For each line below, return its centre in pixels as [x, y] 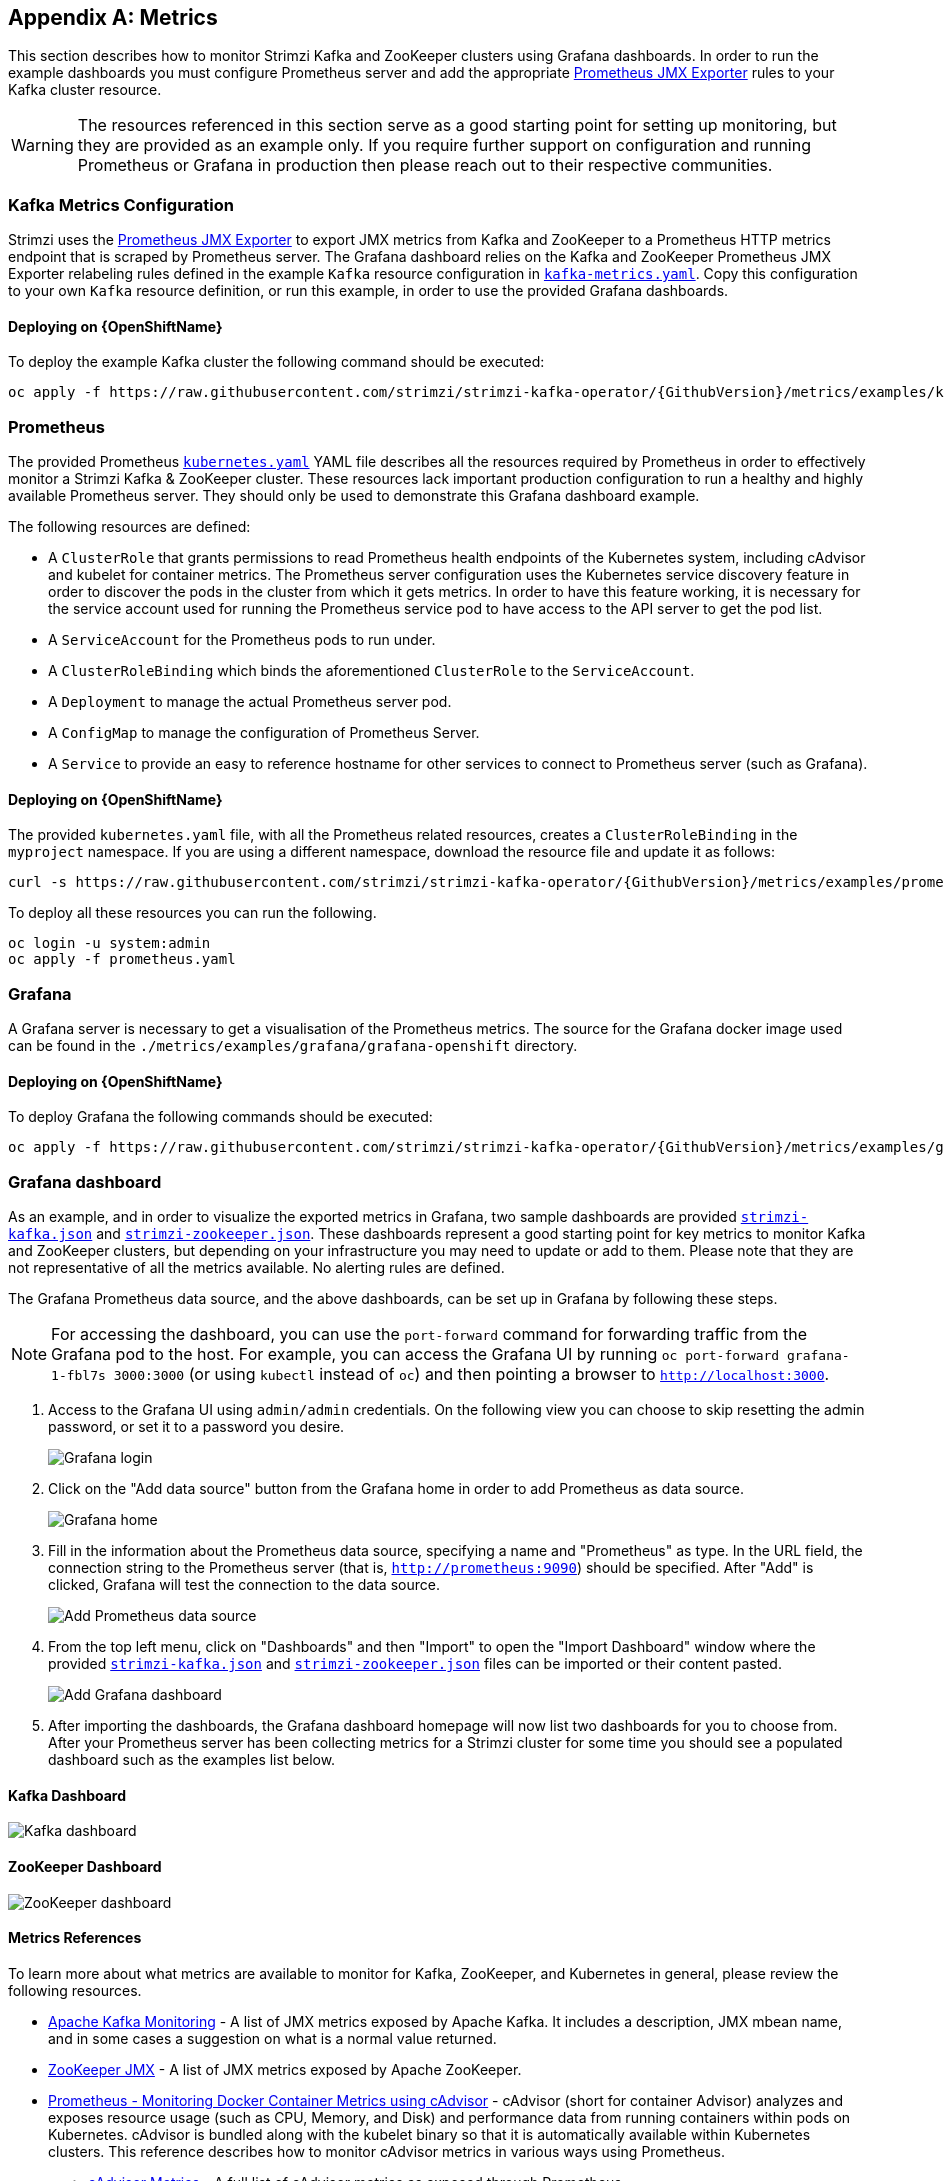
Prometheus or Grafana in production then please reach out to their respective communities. [425, 165]
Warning [42, 145]
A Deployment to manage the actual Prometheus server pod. [250, 702]
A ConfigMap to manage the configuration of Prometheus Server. [264, 733]
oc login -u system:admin [109, 943]
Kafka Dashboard [67, 1795]
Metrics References [75, 1938]
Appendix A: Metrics [113, 17]
